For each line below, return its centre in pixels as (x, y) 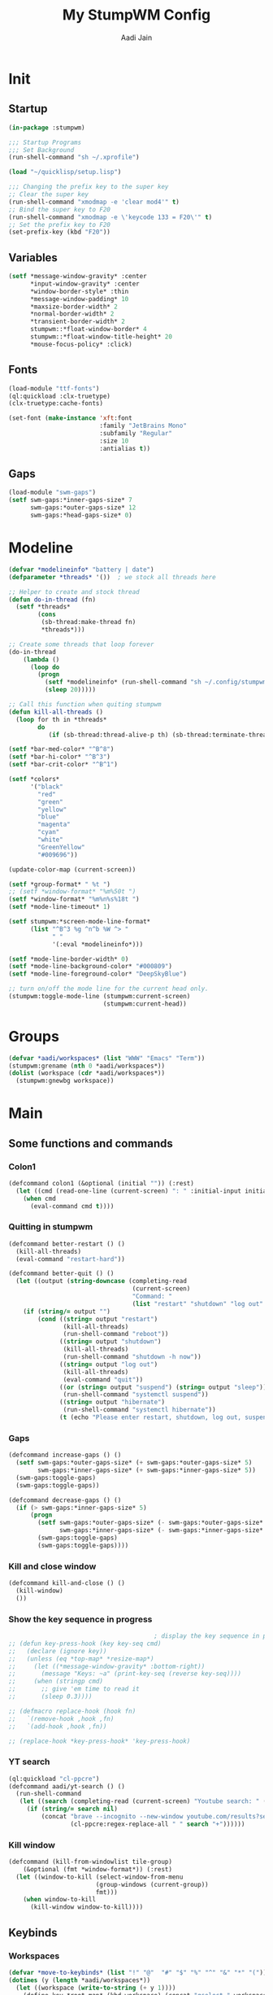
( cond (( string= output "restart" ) (98, 1319)
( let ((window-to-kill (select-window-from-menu (100, 1877)
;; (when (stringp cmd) (56, 1682)
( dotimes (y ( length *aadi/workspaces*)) (80, 1980)
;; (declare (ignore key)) (58, 1651)
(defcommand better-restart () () (67, 1244)
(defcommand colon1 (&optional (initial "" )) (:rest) (102, 1184)
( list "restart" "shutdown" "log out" (198, 1303)
